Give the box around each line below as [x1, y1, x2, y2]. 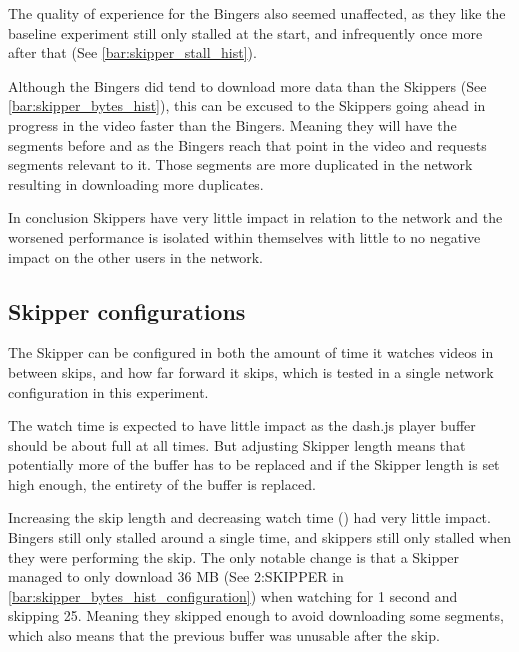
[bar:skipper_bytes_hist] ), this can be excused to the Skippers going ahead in [8, 95, 486, 116]
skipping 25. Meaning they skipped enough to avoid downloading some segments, [8, 605, 504, 626]
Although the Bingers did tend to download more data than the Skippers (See [8, 75, 487, 96]
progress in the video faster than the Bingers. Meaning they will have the [8, 114, 457, 135]
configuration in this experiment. [8, 381, 209, 402]
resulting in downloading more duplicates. [8, 173, 264, 194]
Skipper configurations [8, 295, 246, 326]
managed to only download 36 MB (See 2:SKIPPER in [8, 566, 344, 587]
